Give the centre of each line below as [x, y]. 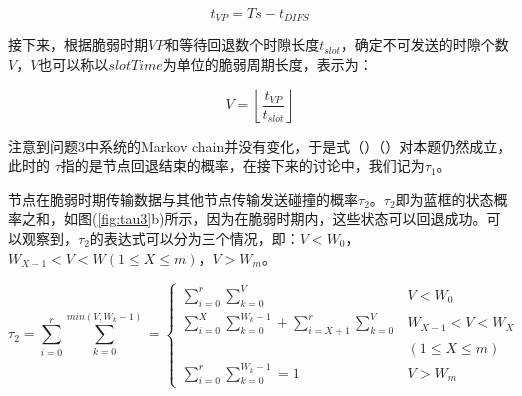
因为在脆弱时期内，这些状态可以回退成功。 [346, 218]
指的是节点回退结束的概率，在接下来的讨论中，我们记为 [242, 165]
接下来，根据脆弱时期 [78, 44]
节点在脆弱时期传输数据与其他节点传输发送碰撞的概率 [183, 198]
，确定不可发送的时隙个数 [424, 44]
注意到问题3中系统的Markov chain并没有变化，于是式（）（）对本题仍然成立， [260, 145]
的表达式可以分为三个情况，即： [194, 238]
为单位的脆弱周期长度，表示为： [267, 64]
